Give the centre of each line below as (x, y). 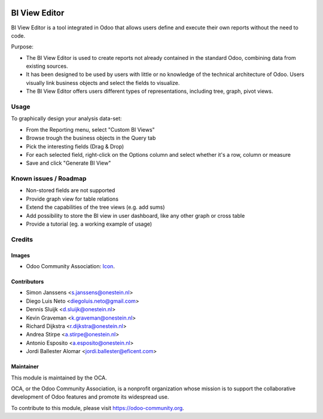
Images (20, 255)
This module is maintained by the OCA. (59, 378)
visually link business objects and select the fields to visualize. (103, 83)
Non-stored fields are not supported (71, 190)
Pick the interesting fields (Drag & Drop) (75, 146)
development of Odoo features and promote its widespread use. (90, 397)
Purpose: (22, 47)
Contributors (28, 282)
